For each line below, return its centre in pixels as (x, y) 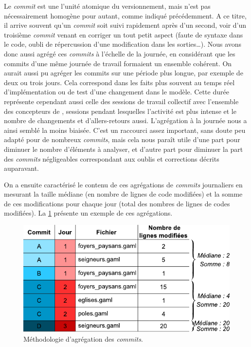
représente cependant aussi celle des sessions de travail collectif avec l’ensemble (121, 101)
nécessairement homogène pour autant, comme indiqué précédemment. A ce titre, (125, 15)
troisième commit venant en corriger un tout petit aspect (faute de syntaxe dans (124, 34)
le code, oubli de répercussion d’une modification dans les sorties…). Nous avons (123, 44)
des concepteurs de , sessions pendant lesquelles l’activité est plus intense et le (120, 111)
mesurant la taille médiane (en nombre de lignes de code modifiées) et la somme (123, 194)
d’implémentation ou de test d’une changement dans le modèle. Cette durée (117, 92)
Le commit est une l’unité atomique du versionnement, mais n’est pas (107, 6)
